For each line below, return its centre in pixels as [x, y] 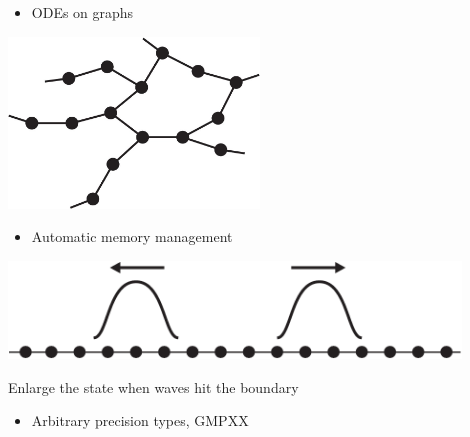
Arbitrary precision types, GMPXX [140, 420]
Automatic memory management [132, 236]
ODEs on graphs [82, 12]
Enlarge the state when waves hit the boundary [153, 386]
